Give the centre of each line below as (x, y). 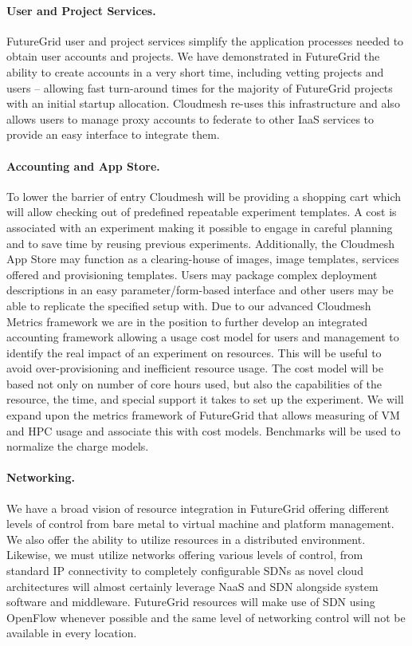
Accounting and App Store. (83, 165)
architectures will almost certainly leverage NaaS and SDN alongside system (192, 586)
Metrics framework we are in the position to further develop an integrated (187, 321)
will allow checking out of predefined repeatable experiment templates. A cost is (202, 212)
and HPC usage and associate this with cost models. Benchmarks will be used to (204, 430)
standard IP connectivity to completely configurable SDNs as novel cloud (185, 571)
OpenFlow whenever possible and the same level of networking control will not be (206, 617)
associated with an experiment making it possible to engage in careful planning (200, 227)
